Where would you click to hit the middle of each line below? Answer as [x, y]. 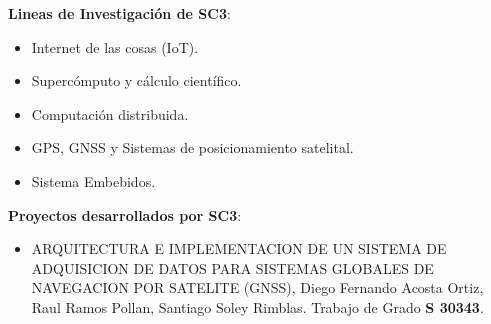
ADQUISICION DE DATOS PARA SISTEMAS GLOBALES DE [232, 267]
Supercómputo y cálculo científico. [136, 80]
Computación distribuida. [110, 113]
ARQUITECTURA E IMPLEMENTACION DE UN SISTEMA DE [239, 248]
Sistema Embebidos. [93, 180]
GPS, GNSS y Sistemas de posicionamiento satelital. [192, 147]
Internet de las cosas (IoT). [115, 46]
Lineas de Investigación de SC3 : [119, 13]
